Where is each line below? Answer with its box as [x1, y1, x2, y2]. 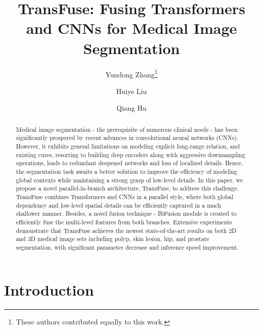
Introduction [4, 279, 94, 300]
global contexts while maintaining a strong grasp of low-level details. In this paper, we [16, 175, 243, 184]
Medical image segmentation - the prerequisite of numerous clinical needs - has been [16, 125, 238, 133]
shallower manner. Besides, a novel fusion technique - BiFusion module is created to [16, 209, 237, 218]
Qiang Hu [116, 103, 147, 113]
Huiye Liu [116, 85, 147, 96]
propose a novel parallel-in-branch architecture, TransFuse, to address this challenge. [16, 184, 239, 193]
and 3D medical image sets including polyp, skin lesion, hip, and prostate [16, 234, 209, 243]
